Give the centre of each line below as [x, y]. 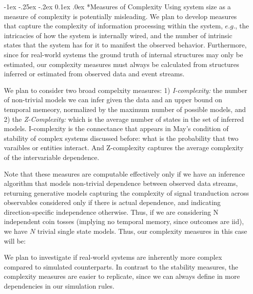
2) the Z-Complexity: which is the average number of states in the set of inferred [124, 119]
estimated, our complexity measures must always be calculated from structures [122, 64]
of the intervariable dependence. [52, 157]
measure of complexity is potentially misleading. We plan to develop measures [120, 16]
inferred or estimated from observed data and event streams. [94, 74]
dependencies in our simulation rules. [59, 286]
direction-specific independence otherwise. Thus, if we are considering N [111, 212]
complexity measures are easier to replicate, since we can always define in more [122, 276]
